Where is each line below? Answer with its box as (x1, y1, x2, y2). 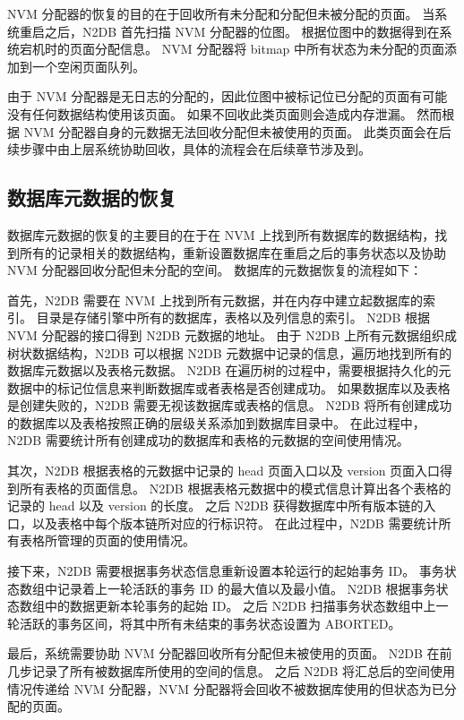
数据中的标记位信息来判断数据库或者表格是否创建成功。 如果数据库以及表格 (7, 378, 451, 397)
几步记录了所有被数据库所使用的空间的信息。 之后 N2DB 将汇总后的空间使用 (7, 662, 456, 681)
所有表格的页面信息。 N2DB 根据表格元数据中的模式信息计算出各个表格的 (19, 478, 451, 497)
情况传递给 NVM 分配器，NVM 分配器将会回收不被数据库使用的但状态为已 (7, 679, 444, 698)
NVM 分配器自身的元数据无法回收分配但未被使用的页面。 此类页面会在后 (23, 122, 451, 141)
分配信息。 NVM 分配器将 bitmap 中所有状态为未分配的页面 (94, 39, 445, 58)
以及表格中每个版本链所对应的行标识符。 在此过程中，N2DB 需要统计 (31, 513, 439, 532)
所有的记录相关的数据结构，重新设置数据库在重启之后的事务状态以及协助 (19, 243, 446, 261)
